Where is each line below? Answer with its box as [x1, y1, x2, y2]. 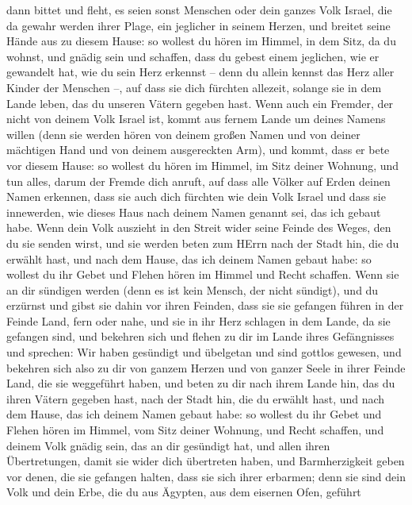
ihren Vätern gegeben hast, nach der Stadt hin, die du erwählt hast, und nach [6, 390, 385, 407]
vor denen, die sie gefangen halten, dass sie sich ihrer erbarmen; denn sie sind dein [6, 468, 406, 484]
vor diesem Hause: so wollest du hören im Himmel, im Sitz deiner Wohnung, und [6, 156, 399, 173]
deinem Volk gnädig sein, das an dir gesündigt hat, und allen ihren [6, 437, 330, 453]
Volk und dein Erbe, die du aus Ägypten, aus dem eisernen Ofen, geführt [6, 484, 361, 500]
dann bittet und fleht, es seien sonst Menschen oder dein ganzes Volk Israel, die [6, 2, 392, 17]
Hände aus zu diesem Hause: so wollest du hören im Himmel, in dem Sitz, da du [6, 33, 396, 49]
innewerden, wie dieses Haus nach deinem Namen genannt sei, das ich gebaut [6, 203, 381, 220]
